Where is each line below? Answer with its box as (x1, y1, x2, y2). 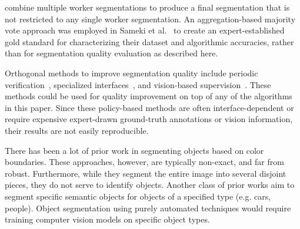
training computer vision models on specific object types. (5, 213, 210, 225)
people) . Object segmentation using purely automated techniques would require (5, 201, 291, 214)
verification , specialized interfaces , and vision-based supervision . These (5, 78, 271, 90)
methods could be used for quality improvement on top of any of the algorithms (5, 90, 292, 102)
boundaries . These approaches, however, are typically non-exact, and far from (5, 156, 284, 168)
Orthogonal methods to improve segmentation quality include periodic (5, 66, 258, 79)
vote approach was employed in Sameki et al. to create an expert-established (5, 24, 285, 36)
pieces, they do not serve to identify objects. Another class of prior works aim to (5, 179, 295, 191)
